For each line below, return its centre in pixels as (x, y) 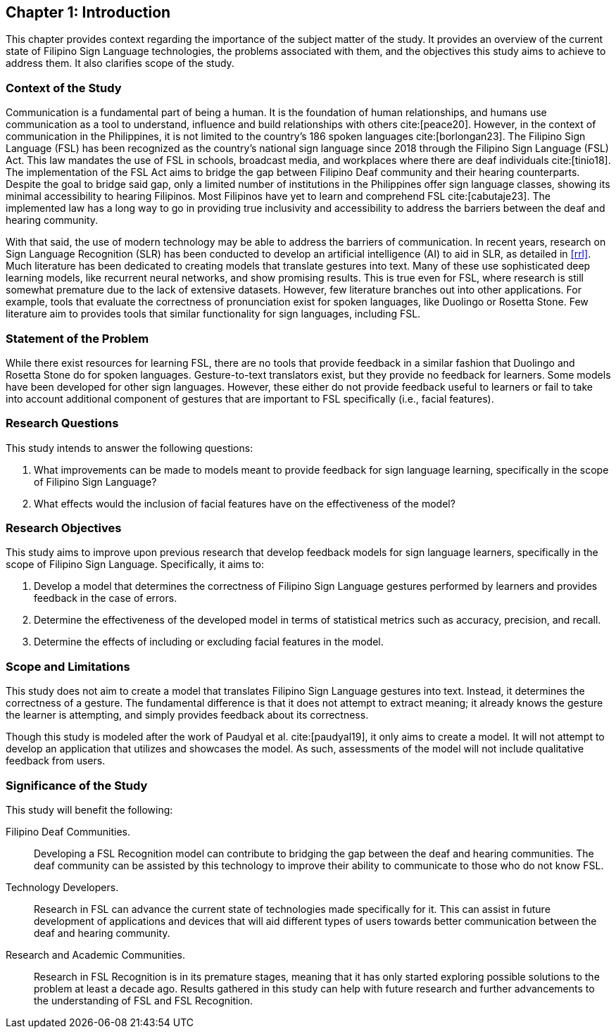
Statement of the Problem (77, 338)
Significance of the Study (77, 785)
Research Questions (62, 423)
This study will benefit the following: (89, 809)
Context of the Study (64, 88)
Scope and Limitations (68, 666)
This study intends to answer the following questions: (130, 448)
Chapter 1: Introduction (88, 12)
